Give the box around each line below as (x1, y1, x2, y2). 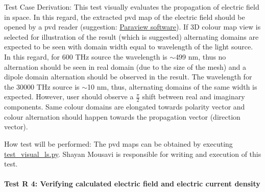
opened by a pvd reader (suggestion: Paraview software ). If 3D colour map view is (4, 21, 261, 32)
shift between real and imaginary (142, 91, 245, 102)
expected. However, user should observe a (4, 91, 134, 102)
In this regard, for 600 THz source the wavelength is (4, 51, 167, 62)
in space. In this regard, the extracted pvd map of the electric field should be (4, 11, 245, 22)
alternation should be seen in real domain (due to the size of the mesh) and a (4, 61, 247, 72)
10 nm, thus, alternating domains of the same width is (87, 81, 257, 92)
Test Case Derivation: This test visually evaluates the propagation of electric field (4, 2, 259, 12)
